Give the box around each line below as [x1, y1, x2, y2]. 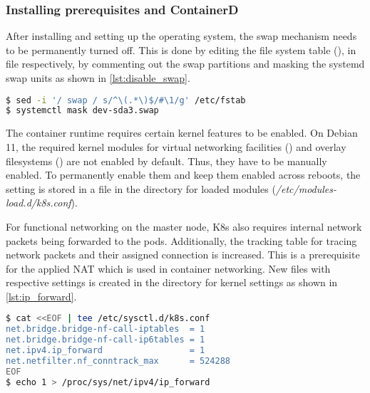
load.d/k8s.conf [6, 195, 71, 210]
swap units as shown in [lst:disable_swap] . [6, 70, 190, 85]
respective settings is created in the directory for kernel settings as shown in [6, 275, 338, 290]
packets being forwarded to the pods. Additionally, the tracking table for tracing [6, 233, 357, 248]
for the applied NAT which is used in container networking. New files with [6, 261, 331, 276]
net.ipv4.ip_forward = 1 [6, 345, 205, 356]
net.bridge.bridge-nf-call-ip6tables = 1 [6, 335, 205, 345]
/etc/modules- [275, 181, 337, 196]
